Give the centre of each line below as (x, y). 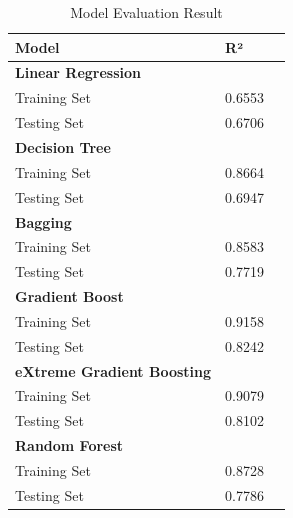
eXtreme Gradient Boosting (113, 370)
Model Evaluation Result (146, 12)
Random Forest (69, 445)
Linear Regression (78, 72)
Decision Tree (63, 146)
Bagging (43, 221)
